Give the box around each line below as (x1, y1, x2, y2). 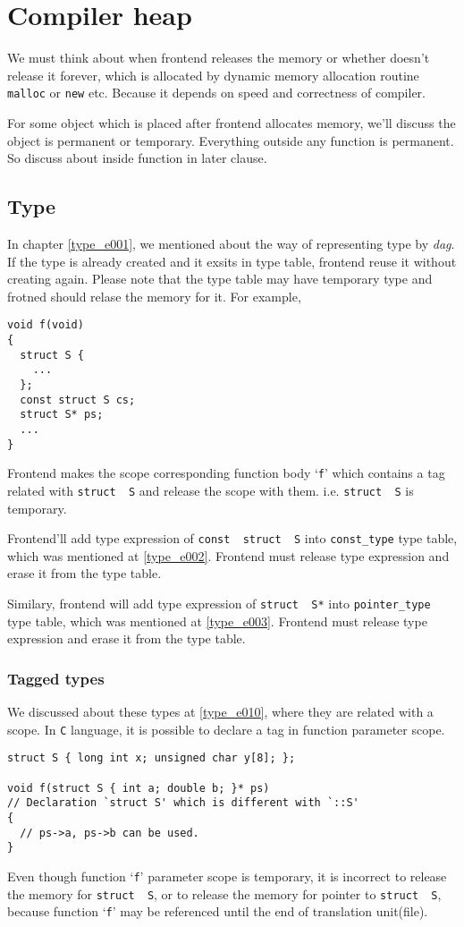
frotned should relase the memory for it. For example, (7, 286, 301, 305)
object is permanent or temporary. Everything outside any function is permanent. (7, 131, 454, 149)
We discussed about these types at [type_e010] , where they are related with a (7, 702, 434, 721)
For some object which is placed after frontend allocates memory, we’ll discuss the (7, 113, 456, 132)
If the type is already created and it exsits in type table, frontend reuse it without (7, 251, 457, 270)
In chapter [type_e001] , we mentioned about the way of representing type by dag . (7, 234, 455, 252)
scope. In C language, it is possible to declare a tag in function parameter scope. (7, 719, 445, 738)
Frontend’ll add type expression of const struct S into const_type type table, (7, 529, 458, 548)
